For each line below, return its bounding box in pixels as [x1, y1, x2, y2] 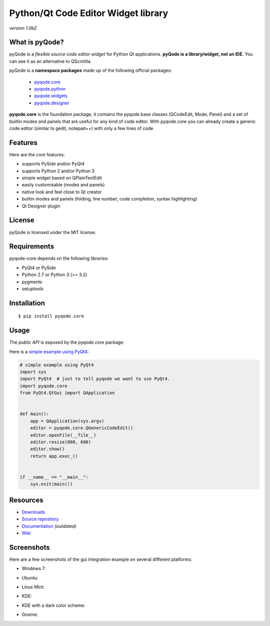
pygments [21, 279, 42, 285]
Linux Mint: [21, 584, 45, 590]
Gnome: [21, 611, 38, 617]
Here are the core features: [9, 151, 65, 157]
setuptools [21, 286, 43, 292]
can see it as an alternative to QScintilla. [9, 58, 92, 64]
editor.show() [30, 446, 65, 452]
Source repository [21, 516, 59, 522]
